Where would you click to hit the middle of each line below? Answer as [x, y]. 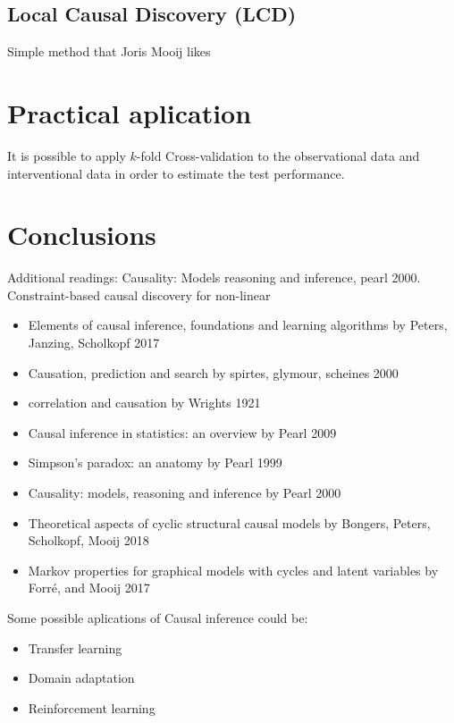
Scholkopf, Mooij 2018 [88, 540]
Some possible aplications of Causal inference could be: [158, 617]
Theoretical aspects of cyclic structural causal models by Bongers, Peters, [229, 522]
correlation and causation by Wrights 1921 [144, 403]
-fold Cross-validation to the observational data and [278, 155]
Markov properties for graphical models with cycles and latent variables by [233, 570]
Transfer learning [75, 647]
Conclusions [82, 235]
